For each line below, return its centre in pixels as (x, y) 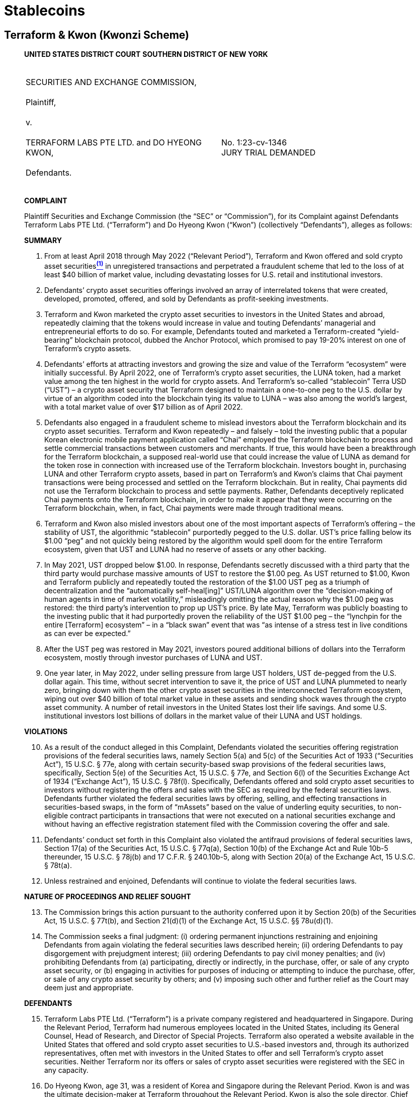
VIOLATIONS (46, 731)
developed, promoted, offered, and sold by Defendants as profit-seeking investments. (187, 298)
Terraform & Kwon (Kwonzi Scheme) (97, 35)
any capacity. (66, 1070)
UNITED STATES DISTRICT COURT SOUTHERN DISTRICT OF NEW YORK (146, 54)
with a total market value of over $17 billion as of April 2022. (144, 407)
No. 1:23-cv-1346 (254, 143)
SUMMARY (43, 241)
